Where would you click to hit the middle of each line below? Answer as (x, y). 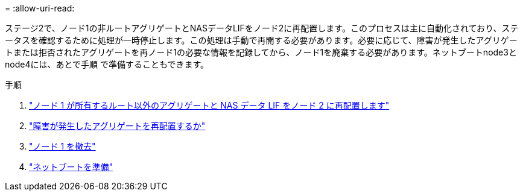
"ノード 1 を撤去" (62, 146)
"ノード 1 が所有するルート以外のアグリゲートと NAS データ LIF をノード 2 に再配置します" (209, 105)
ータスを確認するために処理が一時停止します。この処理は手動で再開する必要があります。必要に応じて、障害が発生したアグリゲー (261, 40)
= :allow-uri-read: (40, 8)
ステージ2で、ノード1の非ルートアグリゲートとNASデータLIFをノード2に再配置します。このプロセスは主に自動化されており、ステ (262, 28)
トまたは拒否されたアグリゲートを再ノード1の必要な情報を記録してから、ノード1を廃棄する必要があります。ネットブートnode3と (261, 52)
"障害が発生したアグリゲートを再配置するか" (117, 126)
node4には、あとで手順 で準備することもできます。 (107, 64)
